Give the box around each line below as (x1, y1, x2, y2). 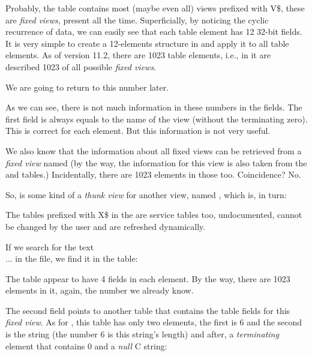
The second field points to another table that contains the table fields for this (5, 304, 290, 316)
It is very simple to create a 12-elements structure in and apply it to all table (5, 37, 289, 49)
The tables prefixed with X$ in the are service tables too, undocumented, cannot (5, 208, 302, 221)
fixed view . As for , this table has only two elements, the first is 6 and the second (5, 316, 302, 328)
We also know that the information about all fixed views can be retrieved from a (5, 144, 302, 157)
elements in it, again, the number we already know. (5, 284, 194, 297)
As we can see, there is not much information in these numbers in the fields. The (5, 101, 302, 113)
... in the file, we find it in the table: (5, 252, 138, 265)
